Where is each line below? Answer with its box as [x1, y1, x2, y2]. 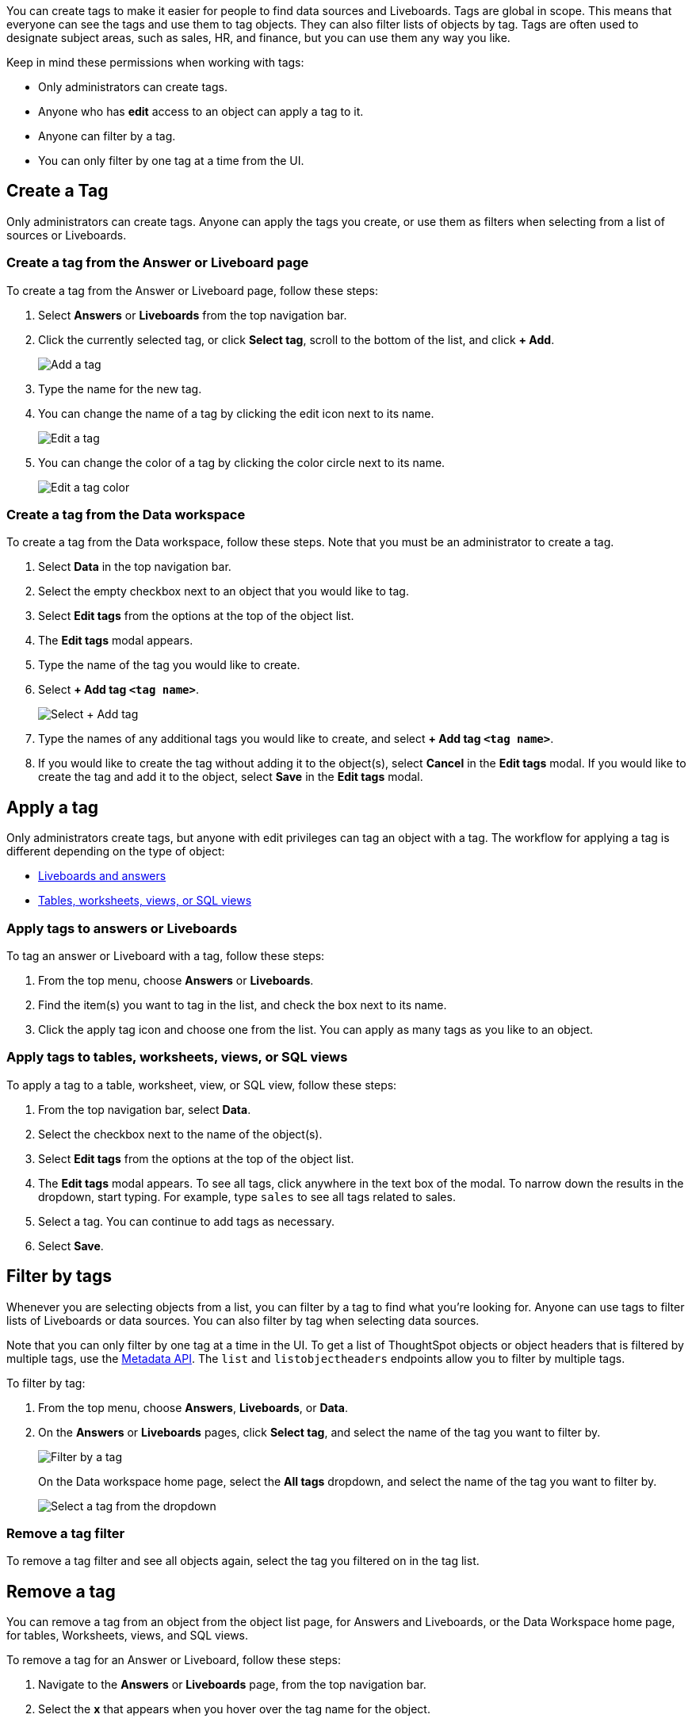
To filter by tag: [6, 1376, 86, 1390]
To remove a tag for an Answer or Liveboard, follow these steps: [6, 1653, 341, 1667]
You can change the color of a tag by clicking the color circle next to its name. [38, 455, 445, 469]
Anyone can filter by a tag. [38, 129, 176, 143]
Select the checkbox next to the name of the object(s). [38, 1127, 323, 1141]
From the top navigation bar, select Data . [38, 1102, 251, 1116]
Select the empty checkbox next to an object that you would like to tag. [38, 584, 409, 599]
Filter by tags [6, 1266, 113, 1287]
